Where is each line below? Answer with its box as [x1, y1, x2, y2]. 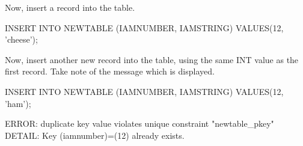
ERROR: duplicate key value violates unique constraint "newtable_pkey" [5, 117, 274, 130]
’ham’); [5, 97, 31, 109]
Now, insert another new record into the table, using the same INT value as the [5, 53, 299, 65]
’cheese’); [5, 33, 38, 46]
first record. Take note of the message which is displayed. [5, 65, 215, 78]
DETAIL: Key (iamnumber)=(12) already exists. [5, 129, 185, 141]
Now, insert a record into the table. [5, 1, 135, 13]
